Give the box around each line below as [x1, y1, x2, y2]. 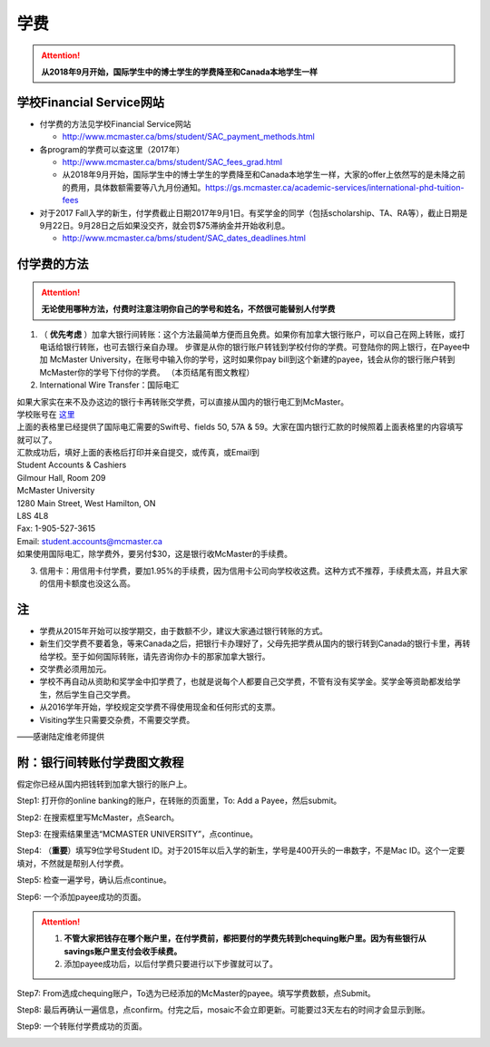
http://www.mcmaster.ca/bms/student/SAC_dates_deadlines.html [62, 232, 306, 244]
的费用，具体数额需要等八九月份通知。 [62, 181, 206, 192]
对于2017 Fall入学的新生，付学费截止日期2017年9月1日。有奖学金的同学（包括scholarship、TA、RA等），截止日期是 [39, 207, 468, 218]
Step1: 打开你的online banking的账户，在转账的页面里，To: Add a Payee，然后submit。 [16, 795, 342, 807]
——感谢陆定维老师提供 [16, 731, 104, 741]
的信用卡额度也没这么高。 [39, 577, 135, 589]
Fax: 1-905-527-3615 [16, 523, 96, 534]
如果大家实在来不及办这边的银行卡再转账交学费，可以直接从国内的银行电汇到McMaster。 [16, 396, 349, 407]
